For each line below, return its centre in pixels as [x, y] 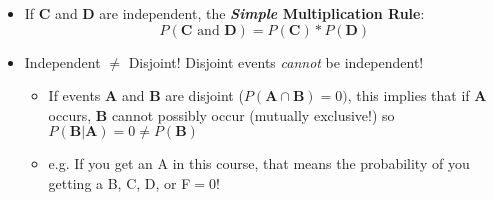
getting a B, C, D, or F [119, 182]
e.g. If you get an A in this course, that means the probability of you [259, 163]
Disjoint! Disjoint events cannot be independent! [276, 61]
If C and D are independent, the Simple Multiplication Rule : [224, 13]
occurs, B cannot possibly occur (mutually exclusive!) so [221, 114]
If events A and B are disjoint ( [146, 95]
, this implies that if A [417, 95]
